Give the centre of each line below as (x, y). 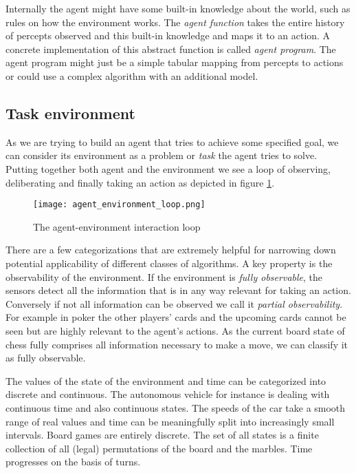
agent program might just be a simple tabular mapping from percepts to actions (175, 62)
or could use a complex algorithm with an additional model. (132, 75)
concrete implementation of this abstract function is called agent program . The (171, 49)
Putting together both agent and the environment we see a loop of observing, (168, 168)
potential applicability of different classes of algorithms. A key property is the (169, 263)
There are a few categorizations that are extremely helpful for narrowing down (171, 250)
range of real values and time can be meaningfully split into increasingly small (170, 421)
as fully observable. (46, 358)
